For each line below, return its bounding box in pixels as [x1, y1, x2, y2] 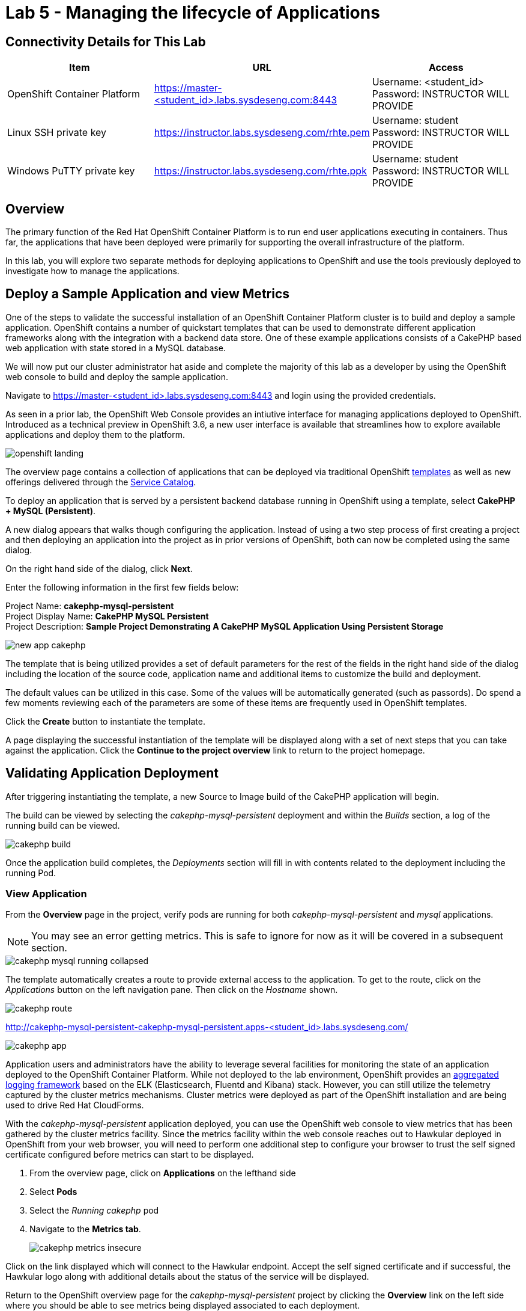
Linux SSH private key [7, 126, 107, 139]
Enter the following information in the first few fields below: [5, 582, 239, 592]
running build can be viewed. [5, 820, 120, 831]
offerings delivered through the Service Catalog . [5, 476, 196, 487]
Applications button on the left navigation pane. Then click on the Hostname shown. [5, 984, 338, 995]
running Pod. [5, 867, 56, 878]
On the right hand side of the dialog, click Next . [5, 563, 193, 574]
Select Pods [29, 1187, 77, 1197]
